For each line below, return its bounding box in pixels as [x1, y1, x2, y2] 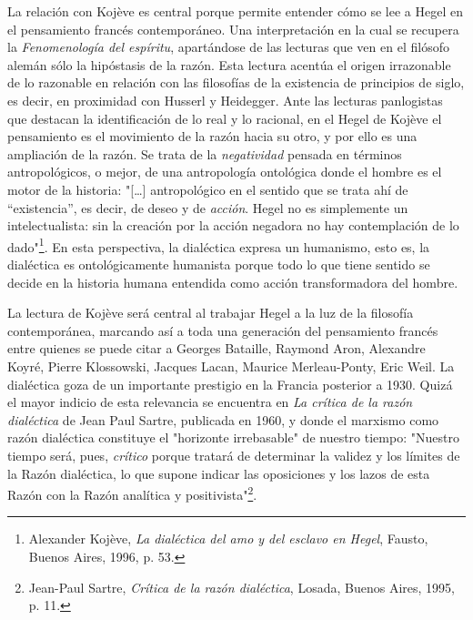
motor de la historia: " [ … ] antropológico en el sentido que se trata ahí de [7, 179, 408, 198]
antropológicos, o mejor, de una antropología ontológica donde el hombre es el [7, 162, 442, 181]
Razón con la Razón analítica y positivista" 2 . [7, 483, 257, 503]
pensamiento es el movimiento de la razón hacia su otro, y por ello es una [7, 127, 418, 146]
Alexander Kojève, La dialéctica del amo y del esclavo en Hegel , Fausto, [28, 529, 428, 548]
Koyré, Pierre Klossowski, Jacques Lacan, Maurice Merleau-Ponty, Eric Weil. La [7, 356, 455, 375]
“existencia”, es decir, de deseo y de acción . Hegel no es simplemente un [7, 198, 408, 217]
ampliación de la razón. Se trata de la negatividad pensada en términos [7, 144, 402, 163]
